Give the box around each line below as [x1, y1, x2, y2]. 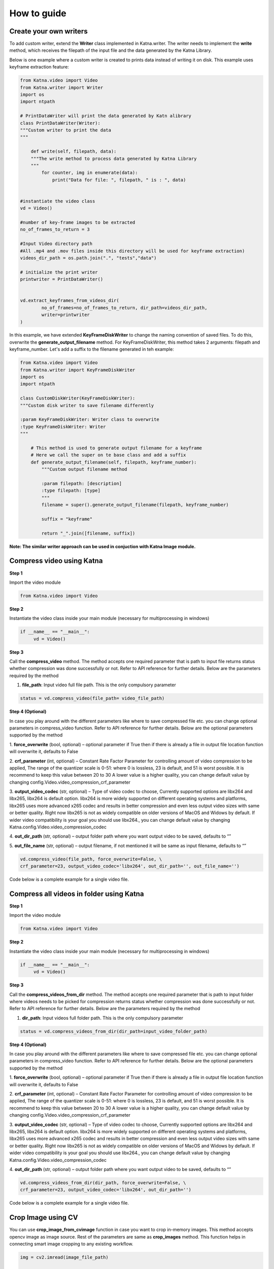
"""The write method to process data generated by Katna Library [30, 155, 197, 161]
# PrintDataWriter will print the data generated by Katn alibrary [20, 113, 192, 119]
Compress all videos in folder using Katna [9, 889, 144, 898]
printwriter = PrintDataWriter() [20, 277, 104, 282]
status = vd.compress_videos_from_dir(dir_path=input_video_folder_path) [20, 1028, 208, 1034]
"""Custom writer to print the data [20, 127, 112, 133]
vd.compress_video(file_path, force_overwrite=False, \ [20, 856, 162, 862]
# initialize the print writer [20, 269, 98, 275]
